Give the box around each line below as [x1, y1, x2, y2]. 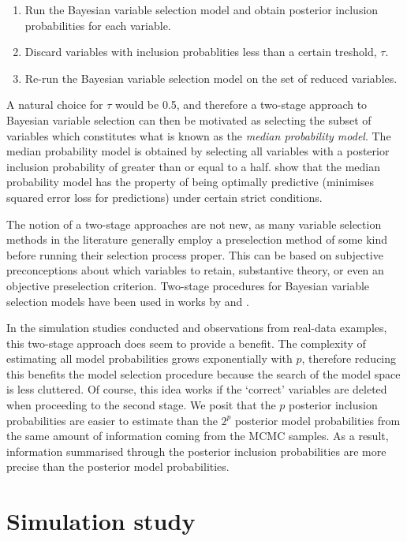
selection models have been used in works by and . [6, 293, 249, 309]
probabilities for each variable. [24, 17, 171, 33]
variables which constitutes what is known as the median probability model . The [6, 127, 391, 144]
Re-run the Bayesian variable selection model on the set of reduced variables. [24, 69, 398, 86]
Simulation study [6, 505, 196, 537]
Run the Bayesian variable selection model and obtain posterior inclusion [24, 2, 379, 17]
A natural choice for [6, 96, 103, 113]
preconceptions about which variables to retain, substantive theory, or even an [6, 262, 384, 278]
